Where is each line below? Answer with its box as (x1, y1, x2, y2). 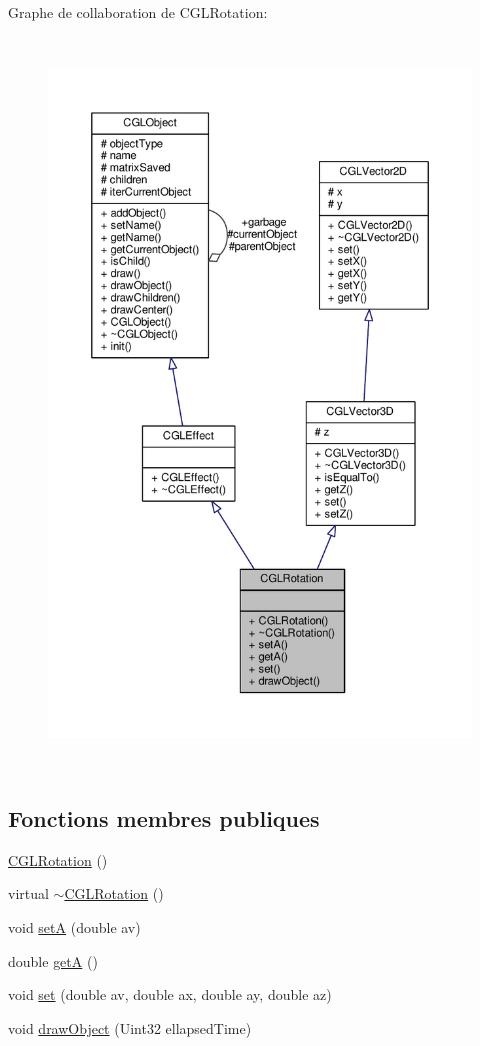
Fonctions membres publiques (8, 802, 320, 833)
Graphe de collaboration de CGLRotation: (8, 2, 268, 22)
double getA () (8, 950, 98, 971)
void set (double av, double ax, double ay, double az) (8, 984, 332, 1005)
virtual (8, 883, 49, 904)
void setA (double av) (8, 916, 141, 937)
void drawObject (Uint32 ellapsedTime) (8, 1017, 252, 1038)
